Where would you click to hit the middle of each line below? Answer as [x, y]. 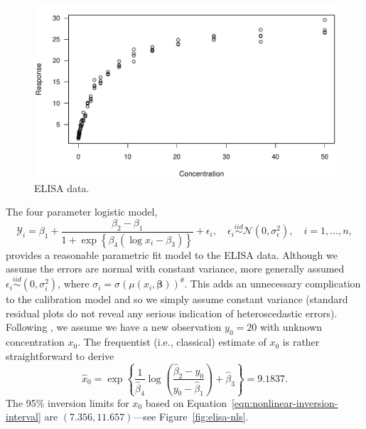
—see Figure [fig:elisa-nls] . [191, 417]
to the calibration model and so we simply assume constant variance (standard [177, 299]
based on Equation [186, 402]
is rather [301, 342]
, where [74, 284]
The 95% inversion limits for [68, 402]
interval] [23, 417]
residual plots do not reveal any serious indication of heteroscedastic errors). [172, 313]
